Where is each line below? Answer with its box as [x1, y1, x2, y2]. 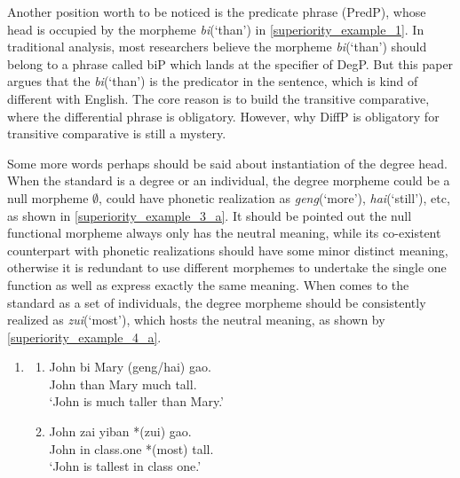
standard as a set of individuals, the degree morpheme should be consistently [7, 293, 426, 311]
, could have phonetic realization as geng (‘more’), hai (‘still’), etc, [99, 188, 450, 207]
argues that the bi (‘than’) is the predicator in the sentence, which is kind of [7, 72, 418, 90]
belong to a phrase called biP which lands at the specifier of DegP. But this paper [7, 54, 454, 73]
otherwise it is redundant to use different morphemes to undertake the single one [7, 258, 447, 277]
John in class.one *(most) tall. [49, 439, 214, 458]
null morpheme [7, 188, 89, 207]
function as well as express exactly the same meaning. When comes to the [7, 275, 409, 294]
